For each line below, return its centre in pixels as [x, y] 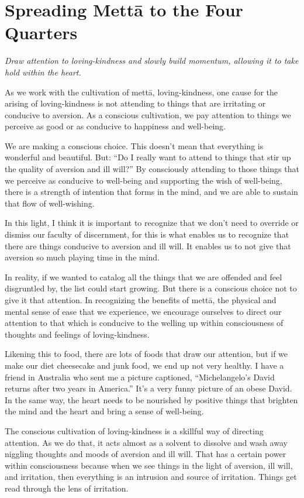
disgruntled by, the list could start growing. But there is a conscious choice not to [151, 288]
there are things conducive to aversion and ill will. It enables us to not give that [148, 245]
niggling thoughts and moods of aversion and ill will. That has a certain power [146, 454]
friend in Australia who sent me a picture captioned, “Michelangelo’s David [140, 377]
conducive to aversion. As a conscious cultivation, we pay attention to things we [148, 114]
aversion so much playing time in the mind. [82, 257]
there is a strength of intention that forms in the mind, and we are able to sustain [151, 192]
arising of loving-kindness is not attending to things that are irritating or [135, 103]
